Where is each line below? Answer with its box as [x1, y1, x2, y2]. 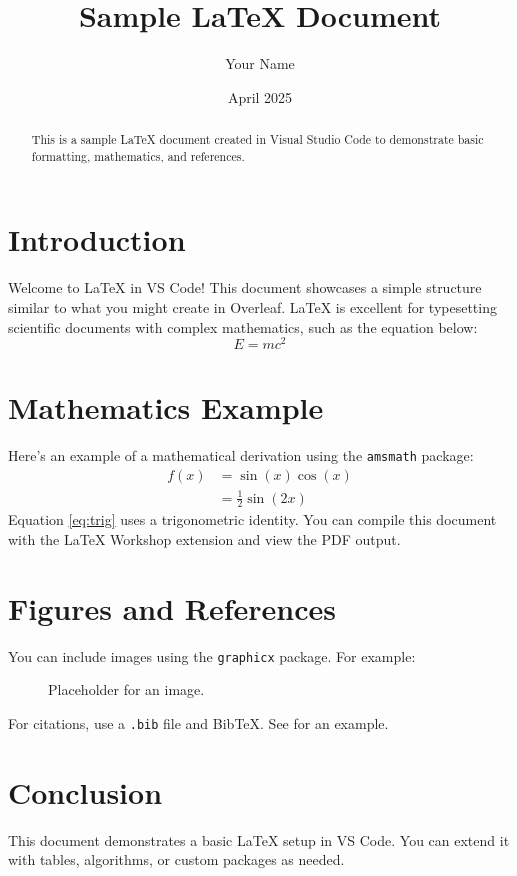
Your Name [225, 53, 295, 74]
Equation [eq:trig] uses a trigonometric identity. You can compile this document [8, 509, 497, 530]
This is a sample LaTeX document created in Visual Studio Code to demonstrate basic [31, 131, 484, 148]
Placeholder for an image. [48, 679, 205, 700]
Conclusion [8, 771, 163, 812]
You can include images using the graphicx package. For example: [8, 645, 416, 666]
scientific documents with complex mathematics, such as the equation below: [8, 316, 478, 337]
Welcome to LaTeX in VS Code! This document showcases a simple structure [8, 277, 482, 298]
